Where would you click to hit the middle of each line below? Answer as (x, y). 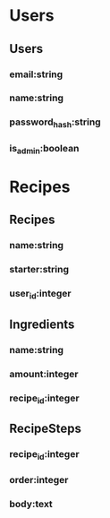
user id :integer (40, 294)
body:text (31, 505)
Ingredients (42, 324)
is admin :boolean (44, 149)
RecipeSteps (46, 429)
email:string (36, 74)
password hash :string (55, 123)
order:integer (39, 480)
